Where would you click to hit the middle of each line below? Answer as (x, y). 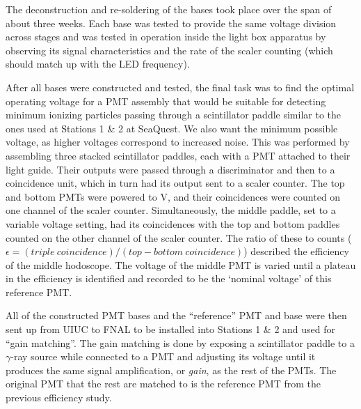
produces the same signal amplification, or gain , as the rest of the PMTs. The (171, 370)
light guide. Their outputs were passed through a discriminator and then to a (170, 169)
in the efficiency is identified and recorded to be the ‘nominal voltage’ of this (169, 278)
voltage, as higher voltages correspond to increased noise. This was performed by (178, 142)
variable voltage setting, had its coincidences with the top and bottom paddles (173, 223)
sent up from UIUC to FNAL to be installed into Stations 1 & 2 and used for (171, 329)
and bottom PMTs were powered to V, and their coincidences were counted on (173, 196)
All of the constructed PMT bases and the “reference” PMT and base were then (176, 315)
